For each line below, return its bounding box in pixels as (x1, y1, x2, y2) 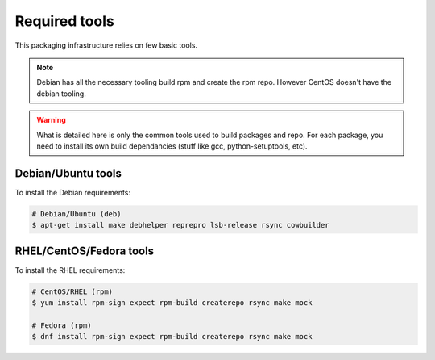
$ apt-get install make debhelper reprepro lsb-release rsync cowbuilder (31, 220, 329, 230)
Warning (36, 115, 66, 125)
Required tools (14, 12, 114, 30)
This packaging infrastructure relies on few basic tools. (14, 40, 197, 50)
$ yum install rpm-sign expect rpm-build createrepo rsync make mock (31, 299, 313, 308)
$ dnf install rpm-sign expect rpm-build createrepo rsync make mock (31, 332, 313, 341)
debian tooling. (36, 89, 86, 98)
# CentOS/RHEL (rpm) (31, 287, 113, 296)
